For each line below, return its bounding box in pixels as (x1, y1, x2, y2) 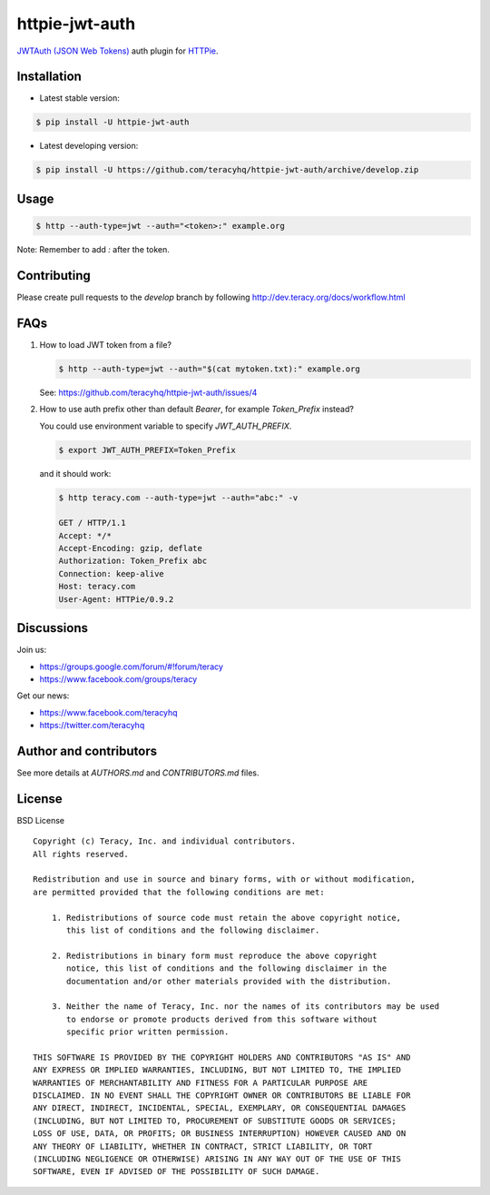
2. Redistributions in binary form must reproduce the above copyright (51, 950, 377, 961)
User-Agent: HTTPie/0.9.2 (58, 594, 174, 604)
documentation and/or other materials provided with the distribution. (66, 976, 392, 986)
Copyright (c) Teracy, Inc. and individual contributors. (33, 836, 297, 846)
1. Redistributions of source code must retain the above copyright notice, (51, 913, 402, 923)
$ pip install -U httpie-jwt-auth (35, 117, 190, 127)
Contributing (16, 268, 91, 283)
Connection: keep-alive (58, 568, 165, 578)
